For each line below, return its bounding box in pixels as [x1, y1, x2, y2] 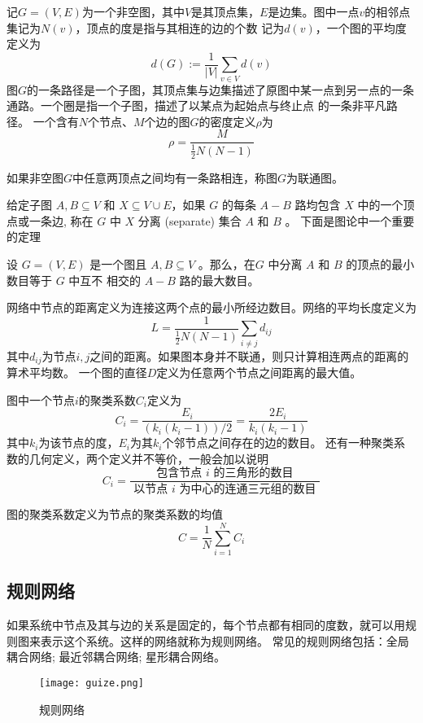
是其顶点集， [191, 3, 260, 20]
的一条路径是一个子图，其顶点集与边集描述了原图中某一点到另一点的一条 [27, 81, 415, 98]
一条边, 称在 [28, 212, 94, 229]
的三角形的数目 [213, 467, 294, 480]
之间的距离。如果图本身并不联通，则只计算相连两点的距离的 [89, 347, 409, 364]
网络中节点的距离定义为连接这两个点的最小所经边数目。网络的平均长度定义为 [7, 299, 416, 316]
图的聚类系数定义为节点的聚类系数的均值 [7, 506, 223, 523]
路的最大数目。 [179, 271, 259, 288]
